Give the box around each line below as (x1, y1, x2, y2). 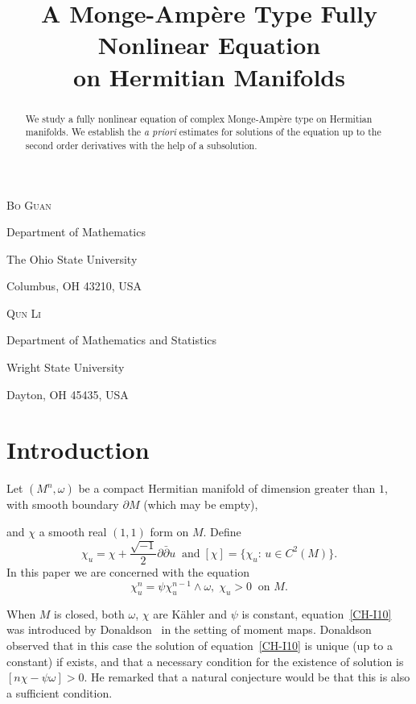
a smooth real (39, 523, 107, 539)
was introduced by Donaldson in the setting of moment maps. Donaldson (6, 621, 372, 638)
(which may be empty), (143, 496, 258, 513)
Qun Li (6, 304, 41, 321)
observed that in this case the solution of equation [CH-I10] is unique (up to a (6, 637, 393, 654)
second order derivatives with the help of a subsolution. (25, 138, 257, 152)
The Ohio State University (6, 250, 138, 267)
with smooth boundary (6, 496, 119, 513)
